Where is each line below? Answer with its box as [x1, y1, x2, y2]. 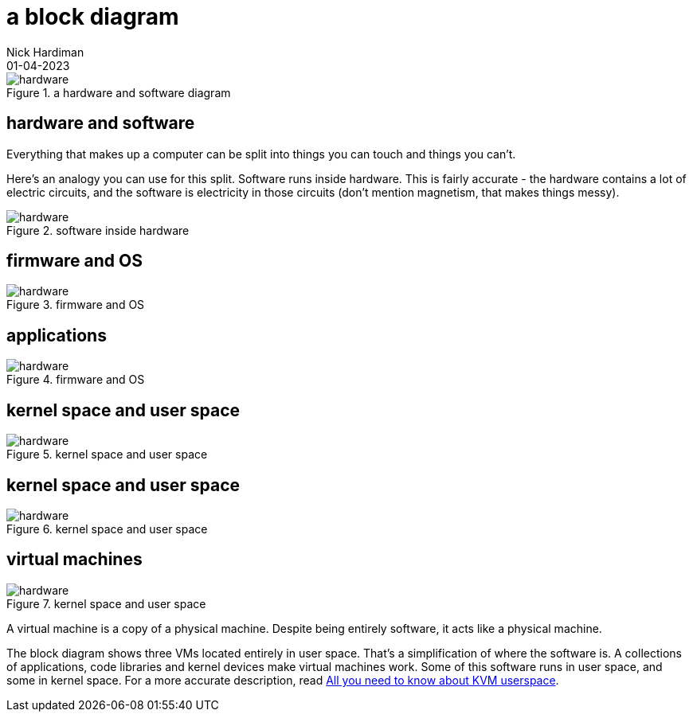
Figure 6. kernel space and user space [6, 521, 208, 536]
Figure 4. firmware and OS [6, 373, 145, 387]
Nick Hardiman [6, 45, 84, 59]
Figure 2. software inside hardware [6, 223, 190, 237]
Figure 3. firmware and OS [6, 298, 145, 312]
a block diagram [6, 3, 179, 30]
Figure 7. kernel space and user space [6, 596, 206, 611]
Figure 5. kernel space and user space [6, 447, 208, 462]
